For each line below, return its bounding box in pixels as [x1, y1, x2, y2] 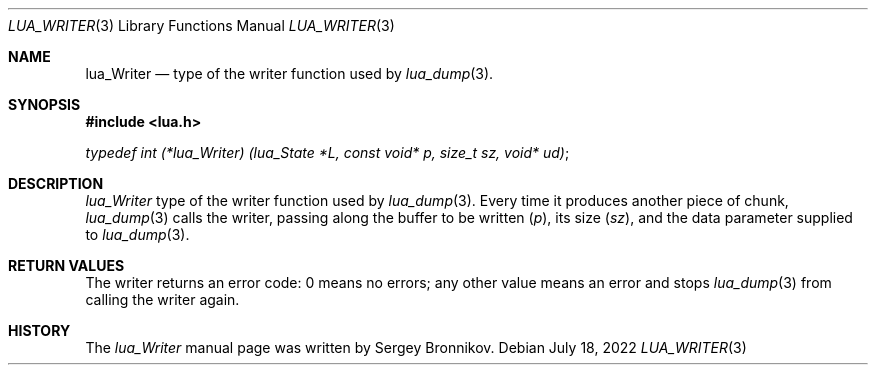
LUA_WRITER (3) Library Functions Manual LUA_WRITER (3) [8, 17, 395, 34]
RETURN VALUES [8, 257, 125, 274]
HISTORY [8, 322, 71, 339]
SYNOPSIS [8, 96, 81, 113]
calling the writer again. [85, 291, 240, 308]
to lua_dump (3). [85, 226, 190, 243]
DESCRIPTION [8, 175, 104, 192]
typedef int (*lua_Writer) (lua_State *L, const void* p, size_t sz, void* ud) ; [85, 144, 570, 161]
